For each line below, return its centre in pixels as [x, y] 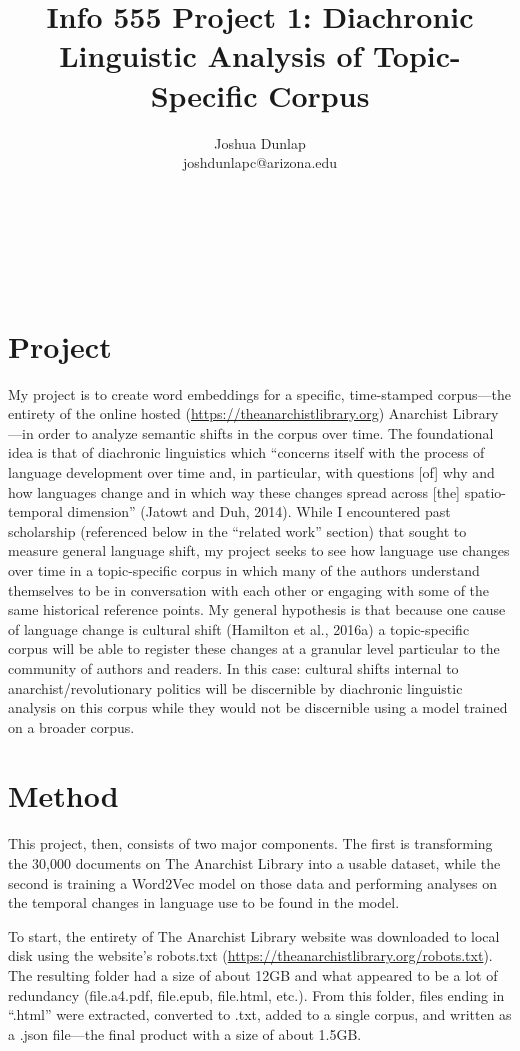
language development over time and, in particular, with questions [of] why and [251, 471]
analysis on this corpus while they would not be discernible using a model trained [258, 707]
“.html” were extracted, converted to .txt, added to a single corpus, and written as [260, 1014]
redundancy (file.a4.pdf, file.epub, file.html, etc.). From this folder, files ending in [256, 994]
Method [63, 795]
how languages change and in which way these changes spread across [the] [234, 491]
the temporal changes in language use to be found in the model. [204, 902]
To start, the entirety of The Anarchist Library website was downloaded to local [254, 935]
